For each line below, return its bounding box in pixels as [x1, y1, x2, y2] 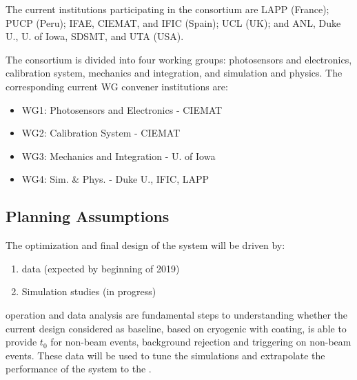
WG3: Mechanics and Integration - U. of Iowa [21, 148, 216, 163]
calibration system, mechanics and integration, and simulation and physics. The [6, 66, 343, 80]
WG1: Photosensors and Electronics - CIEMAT [21, 102, 223, 117]
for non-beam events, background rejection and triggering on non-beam [50, 334, 351, 349]
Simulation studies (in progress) [21, 284, 156, 299]
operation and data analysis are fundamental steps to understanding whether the [6, 307, 348, 321]
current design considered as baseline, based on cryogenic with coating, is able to [6, 321, 347, 335]
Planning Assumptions [6, 206, 170, 227]
